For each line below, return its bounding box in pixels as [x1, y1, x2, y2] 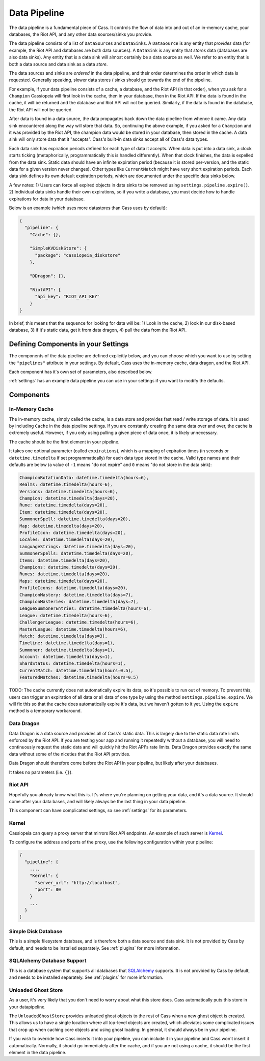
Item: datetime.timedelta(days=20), [19, 509, 108, 515]
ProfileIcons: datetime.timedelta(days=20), [19, 585, 129, 591]
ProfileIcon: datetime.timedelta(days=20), [19, 530, 126, 536]
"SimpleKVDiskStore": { [29, 246, 87, 251]
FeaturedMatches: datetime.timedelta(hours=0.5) [19, 675, 139, 680]
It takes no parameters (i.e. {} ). [9, 769, 73, 775]
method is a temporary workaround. [9, 708, 82, 714]
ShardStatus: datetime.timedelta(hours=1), [19, 661, 126, 666]
